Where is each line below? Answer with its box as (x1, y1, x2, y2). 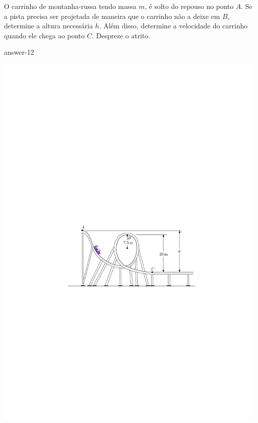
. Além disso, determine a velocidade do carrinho (99, 20, 248, 31)
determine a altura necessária (4, 20, 93, 31)
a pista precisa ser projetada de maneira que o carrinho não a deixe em (4, 10, 220, 21)
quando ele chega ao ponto (4, 30, 85, 40)
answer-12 (4, 47, 34, 57)
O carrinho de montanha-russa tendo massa (4, 1, 136, 11)
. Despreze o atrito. (92, 30, 150, 40)
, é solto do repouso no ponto (144, 1, 234, 11)
